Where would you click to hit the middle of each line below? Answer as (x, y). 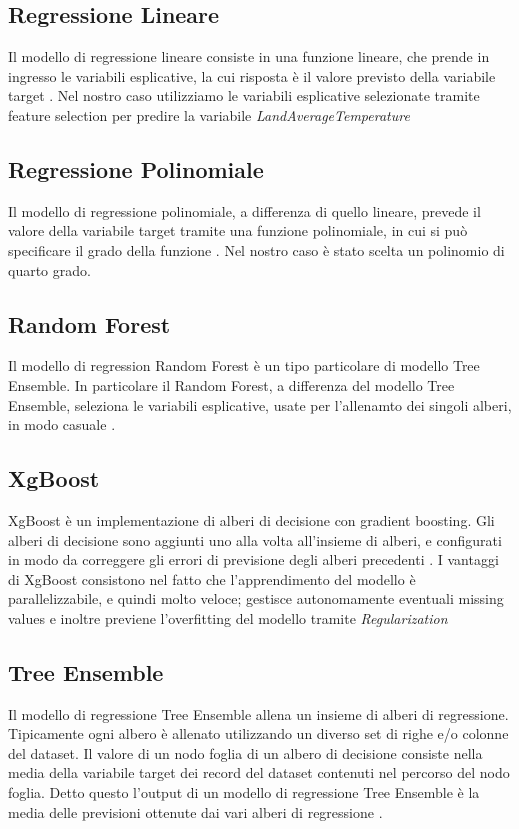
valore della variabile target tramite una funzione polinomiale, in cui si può (238, 230)
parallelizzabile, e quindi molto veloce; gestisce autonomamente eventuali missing (256, 598)
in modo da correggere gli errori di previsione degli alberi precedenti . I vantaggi (253, 559)
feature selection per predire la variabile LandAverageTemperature (209, 114)
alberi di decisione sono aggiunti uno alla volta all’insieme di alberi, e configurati (255, 539)
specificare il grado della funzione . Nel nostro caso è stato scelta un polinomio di (256, 249)
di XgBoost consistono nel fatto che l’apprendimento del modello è (212, 578)
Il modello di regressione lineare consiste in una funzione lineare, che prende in (249, 56)
